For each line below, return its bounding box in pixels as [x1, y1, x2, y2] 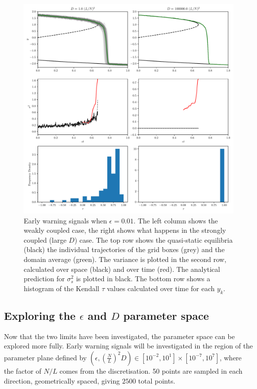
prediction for [24, 273, 65, 284]
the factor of [4, 365, 42, 376]
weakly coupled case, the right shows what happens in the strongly [24, 225, 226, 235]
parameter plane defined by [4, 352, 87, 362]
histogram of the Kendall [24, 283, 99, 293]
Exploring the [4, 307, 76, 323]
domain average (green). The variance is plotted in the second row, [24, 254, 226, 264]
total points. [138, 375, 175, 386]
